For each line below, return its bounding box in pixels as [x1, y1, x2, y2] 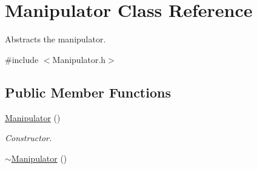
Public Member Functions [5, 82, 171, 101]
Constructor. [5, 131, 52, 144]
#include [5, 53, 39, 65]
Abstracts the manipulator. [5, 33, 106, 45]
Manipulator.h [52, 53, 106, 65]
